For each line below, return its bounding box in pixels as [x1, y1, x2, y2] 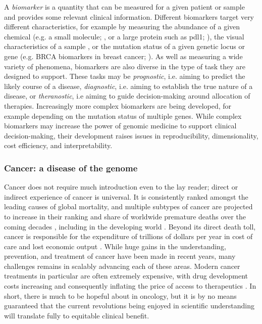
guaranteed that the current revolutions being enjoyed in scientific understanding [4, 300, 254, 311]
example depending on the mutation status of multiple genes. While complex [4, 110, 242, 121]
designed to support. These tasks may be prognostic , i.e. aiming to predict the [4, 71, 245, 81]
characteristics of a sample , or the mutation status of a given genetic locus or [4, 41, 245, 52]
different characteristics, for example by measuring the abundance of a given [4, 21, 240, 32]
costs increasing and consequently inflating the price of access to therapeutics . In [4, 281, 256, 291]
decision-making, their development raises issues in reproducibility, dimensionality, [4, 130, 258, 141]
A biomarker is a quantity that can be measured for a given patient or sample [4, 2, 245, 12]
